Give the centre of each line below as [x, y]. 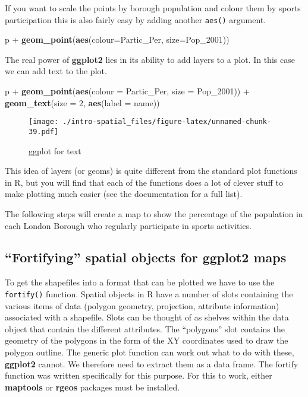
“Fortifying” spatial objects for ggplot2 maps [146, 257]
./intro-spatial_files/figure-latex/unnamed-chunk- [167, 122]
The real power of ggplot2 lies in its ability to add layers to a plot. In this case [150, 59]
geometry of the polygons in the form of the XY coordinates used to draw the [147, 340]
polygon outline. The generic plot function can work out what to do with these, [150, 352]
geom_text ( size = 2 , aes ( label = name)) [82, 102]
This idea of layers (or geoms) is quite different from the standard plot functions [151, 171]
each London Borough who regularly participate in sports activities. [128, 225]
